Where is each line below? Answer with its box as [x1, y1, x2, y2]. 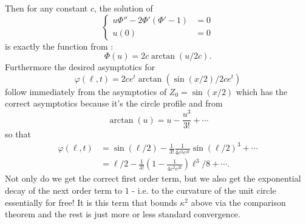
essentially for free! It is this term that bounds [5, 196, 177, 208]
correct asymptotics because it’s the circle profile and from [5, 97, 223, 110]
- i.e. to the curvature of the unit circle [132, 184, 276, 196]
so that [5, 128, 31, 140]
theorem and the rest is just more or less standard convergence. [5, 208, 240, 220]
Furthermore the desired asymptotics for [5, 61, 155, 73]
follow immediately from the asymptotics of [5, 85, 167, 97]
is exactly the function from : [5, 39, 114, 52]
